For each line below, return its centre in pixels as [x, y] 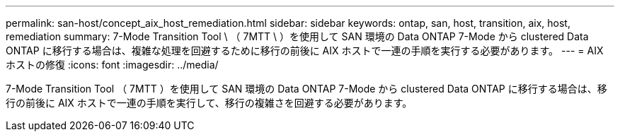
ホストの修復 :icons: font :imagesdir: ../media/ [112, 65]
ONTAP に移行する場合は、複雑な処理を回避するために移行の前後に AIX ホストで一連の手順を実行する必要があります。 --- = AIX [305, 50]
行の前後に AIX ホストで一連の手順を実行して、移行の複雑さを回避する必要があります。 [209, 103]
